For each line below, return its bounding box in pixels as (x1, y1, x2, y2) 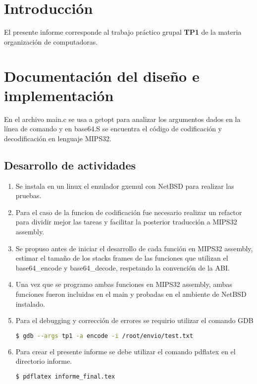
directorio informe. (15, 356, 72, 366)
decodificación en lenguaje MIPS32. (4, 133, 111, 143)
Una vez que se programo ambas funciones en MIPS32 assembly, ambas (15, 279, 232, 289)
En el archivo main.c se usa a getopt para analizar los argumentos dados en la (4, 113, 241, 124)
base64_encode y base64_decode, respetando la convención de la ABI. (15, 262, 230, 273)
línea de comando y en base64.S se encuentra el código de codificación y (4, 123, 222, 134)
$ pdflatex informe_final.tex (15, 373, 115, 380)
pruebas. (15, 190, 42, 201)
